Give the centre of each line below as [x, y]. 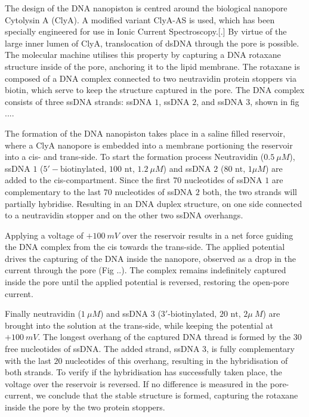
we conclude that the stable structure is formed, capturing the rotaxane [167, 395]
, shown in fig [275, 101]
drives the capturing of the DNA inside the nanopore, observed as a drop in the [150, 258]
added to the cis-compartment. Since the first [88, 180]
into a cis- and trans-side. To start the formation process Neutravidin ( [135, 157]
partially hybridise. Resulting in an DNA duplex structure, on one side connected [154, 203]
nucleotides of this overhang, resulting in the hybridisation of [177, 360]
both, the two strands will [250, 191]
